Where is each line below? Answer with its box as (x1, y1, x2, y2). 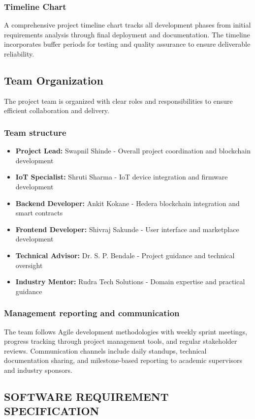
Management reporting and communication (4, 307, 180, 319)
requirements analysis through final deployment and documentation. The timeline (4, 29, 250, 39)
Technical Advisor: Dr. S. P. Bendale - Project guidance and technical (15, 250, 235, 260)
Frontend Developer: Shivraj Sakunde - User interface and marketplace (15, 224, 239, 234)
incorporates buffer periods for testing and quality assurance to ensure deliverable (4, 39, 251, 49)
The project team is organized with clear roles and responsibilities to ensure (4, 95, 233, 106)
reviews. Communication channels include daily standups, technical (4, 345, 207, 356)
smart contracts (15, 208, 63, 218)
